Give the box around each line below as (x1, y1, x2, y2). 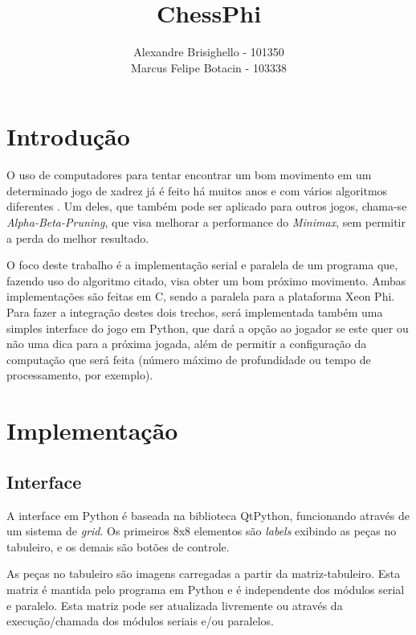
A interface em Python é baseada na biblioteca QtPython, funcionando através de (6, 506, 410, 523)
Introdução (6, 120, 130, 153)
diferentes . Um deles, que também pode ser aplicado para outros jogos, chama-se (6, 198, 407, 215)
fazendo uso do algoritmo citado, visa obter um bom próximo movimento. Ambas (6, 272, 406, 289)
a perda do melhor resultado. (6, 229, 149, 246)
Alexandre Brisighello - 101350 (133, 43, 284, 60)
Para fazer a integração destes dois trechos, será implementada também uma (6, 304, 383, 320)
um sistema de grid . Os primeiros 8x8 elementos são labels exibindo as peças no (6, 522, 397, 539)
